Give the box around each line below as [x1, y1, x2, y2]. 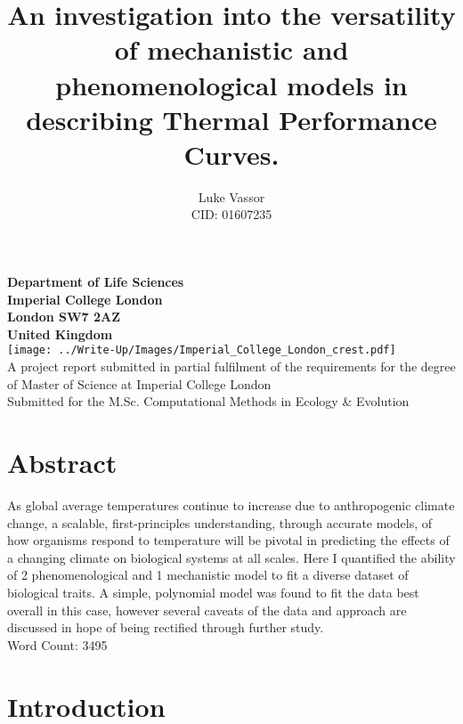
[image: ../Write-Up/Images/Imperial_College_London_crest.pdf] [7, 344, 396, 357]
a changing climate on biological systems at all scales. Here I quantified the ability [7, 548, 456, 566]
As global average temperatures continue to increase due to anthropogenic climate [7, 496, 455, 514]
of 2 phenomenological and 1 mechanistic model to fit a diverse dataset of [7, 565, 409, 584]
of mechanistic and [114, 31, 349, 68]
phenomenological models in [55, 66, 408, 102]
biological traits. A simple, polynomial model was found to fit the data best [7, 582, 419, 601]
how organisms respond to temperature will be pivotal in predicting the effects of [7, 531, 450, 549]
